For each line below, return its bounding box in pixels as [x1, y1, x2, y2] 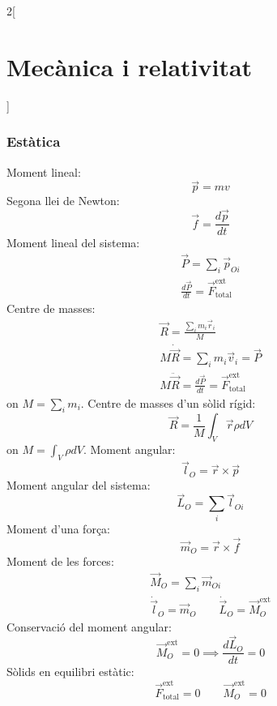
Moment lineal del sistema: [6, 234, 140, 251]
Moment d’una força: [6, 520, 111, 537]
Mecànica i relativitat [6, 49, 253, 83]
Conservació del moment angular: [6, 618, 172, 635]
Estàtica [6, 131, 61, 152]
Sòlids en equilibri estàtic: [6, 663, 134, 680]
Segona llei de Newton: [6, 192, 120, 209]
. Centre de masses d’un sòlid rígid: [80, 394, 256, 411]
